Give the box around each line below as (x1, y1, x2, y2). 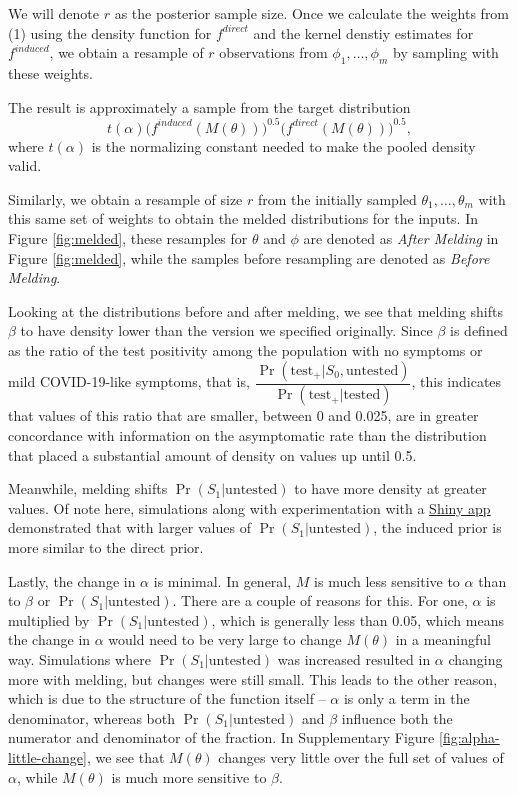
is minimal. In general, (153, 570, 292, 591)
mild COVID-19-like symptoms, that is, (8, 371, 250, 392)
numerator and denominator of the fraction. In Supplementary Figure (8, 727, 435, 748)
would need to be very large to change (108, 629, 342, 650)
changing (448, 649, 503, 670)
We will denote (8, 3, 99, 23)
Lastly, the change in (8, 570, 136, 591)
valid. (8, 155, 42, 176)
